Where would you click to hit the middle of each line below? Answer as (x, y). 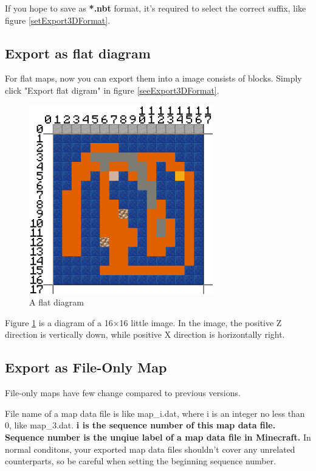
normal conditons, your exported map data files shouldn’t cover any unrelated (150, 449)
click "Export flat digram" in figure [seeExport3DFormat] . (112, 90)
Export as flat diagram (78, 53)
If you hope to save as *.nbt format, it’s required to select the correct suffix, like (156, 8)
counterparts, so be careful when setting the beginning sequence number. (141, 461)
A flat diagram (57, 302)
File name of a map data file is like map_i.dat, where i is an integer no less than (155, 413)
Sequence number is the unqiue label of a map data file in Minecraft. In (158, 437)
